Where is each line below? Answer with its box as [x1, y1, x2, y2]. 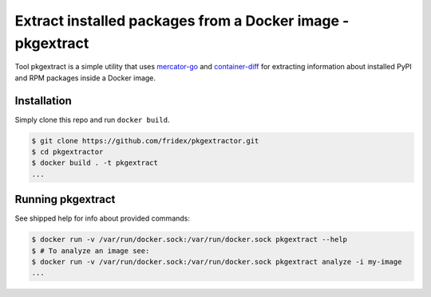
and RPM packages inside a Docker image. [14, 72, 156, 83]
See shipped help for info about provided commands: [14, 213, 191, 223]
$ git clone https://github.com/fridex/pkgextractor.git [31, 136, 259, 145]
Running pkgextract [14, 193, 116, 206]
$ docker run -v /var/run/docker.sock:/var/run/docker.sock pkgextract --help [31, 235, 347, 244]
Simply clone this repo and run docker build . [14, 115, 170, 124]
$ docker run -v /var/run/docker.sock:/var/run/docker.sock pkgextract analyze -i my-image [31, 257, 402, 267]
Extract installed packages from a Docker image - [14, 12, 350, 29]
